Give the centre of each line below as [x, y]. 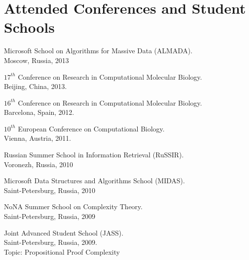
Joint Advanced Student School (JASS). [64, 232]
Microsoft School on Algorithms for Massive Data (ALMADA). [98, 51]
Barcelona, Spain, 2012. [39, 112]
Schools [29, 27]
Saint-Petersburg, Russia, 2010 [50, 190]
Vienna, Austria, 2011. [38, 138]
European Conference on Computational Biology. [91, 128]
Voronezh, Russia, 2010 [39, 164]
